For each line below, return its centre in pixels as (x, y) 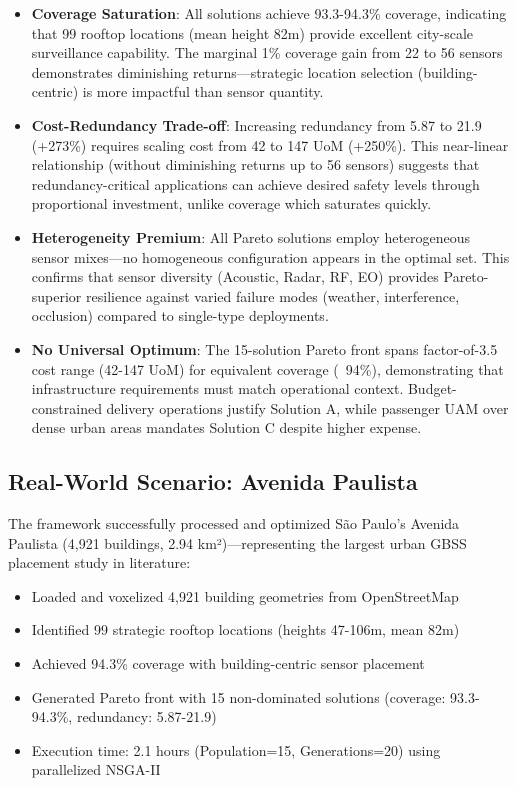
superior (56, 295)
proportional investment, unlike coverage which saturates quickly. (231, 203)
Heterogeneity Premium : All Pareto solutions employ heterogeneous (251, 236)
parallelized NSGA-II (96, 769)
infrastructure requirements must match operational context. (217, 388)
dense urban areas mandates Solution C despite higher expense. (226, 427)
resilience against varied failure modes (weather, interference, (273, 295)
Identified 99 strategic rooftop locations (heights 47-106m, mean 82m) (245, 629)
